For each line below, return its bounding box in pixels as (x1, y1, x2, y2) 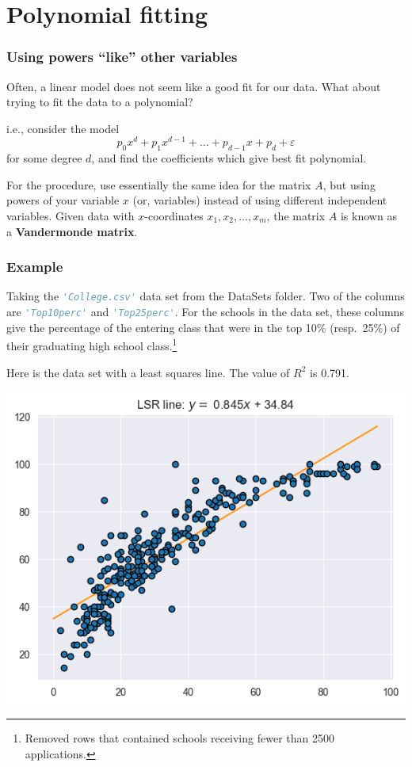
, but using (322, 176, 376, 193)
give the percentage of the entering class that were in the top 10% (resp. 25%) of (6, 319, 400, 335)
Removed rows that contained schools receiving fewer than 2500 (25, 730, 334, 746)
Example (6, 257, 63, 277)
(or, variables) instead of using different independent (132, 192, 387, 208)
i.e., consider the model (6, 120, 120, 136)
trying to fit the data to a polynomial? (6, 93, 193, 110)
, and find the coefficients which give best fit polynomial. (91, 150, 367, 166)
